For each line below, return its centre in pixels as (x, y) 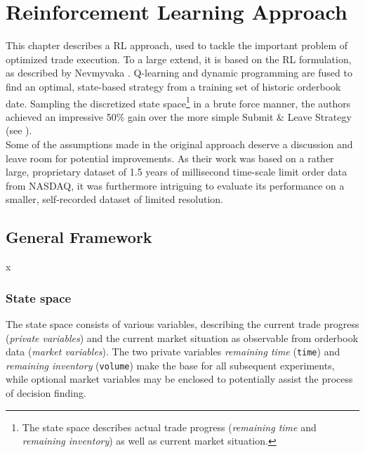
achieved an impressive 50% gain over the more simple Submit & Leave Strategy (179, 116)
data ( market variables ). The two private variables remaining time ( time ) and (173, 352)
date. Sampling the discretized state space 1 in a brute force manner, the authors (178, 102)
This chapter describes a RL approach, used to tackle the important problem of (177, 45)
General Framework (79, 237)
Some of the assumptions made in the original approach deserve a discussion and (179, 144)
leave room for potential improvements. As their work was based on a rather (170, 158)
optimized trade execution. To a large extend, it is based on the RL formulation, (179, 59)
